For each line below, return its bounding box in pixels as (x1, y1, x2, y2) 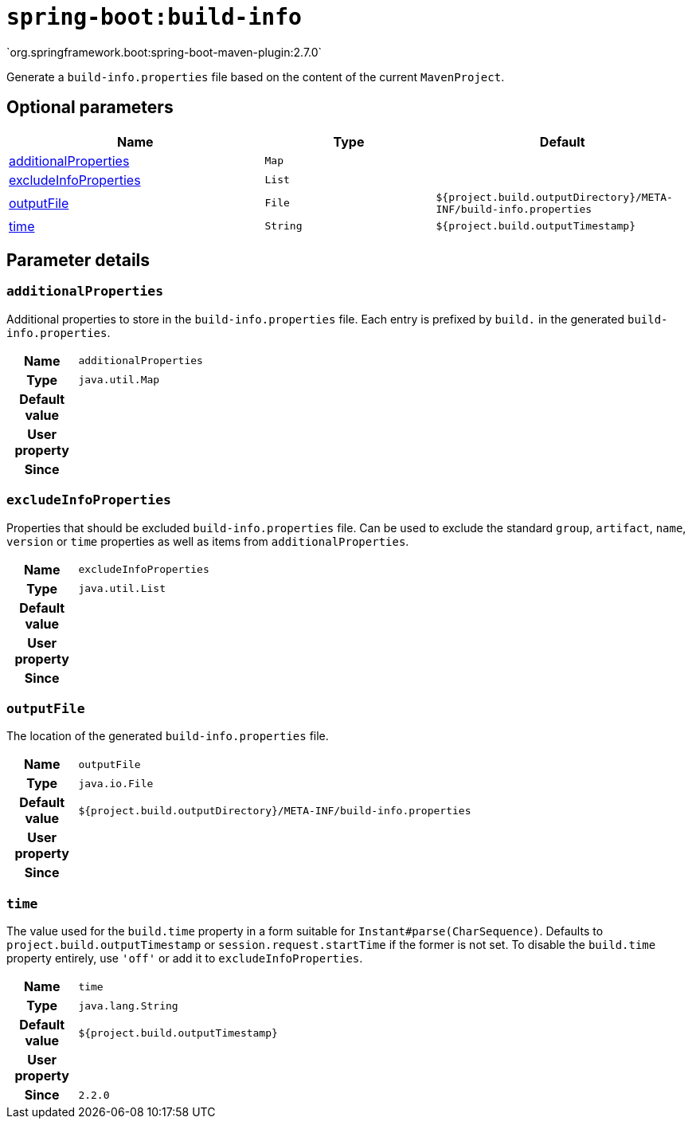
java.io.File (78, 777, 154, 790)
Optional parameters (6, 97, 174, 118)
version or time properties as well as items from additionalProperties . (6, 534, 409, 548)
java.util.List (78, 582, 166, 595)
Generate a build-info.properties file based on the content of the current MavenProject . (6, 69, 505, 84)
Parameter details (6, 250, 151, 271)
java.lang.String (78, 999, 178, 1012)
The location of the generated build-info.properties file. (6, 729, 329, 743)
